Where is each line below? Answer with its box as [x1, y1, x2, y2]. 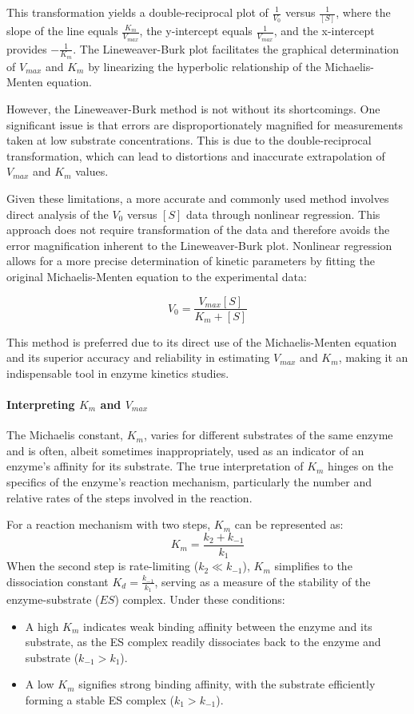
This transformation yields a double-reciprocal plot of [6, 4, 269, 20]
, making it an [338, 349, 408, 366]
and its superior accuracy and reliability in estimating [6, 349, 270, 366]
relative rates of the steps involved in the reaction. [6, 489, 253, 506]
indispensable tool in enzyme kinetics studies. [6, 364, 229, 381]
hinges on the [328, 458, 393, 474]
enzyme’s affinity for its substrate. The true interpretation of [6, 458, 304, 474]
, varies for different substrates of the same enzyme [143, 426, 393, 443]
